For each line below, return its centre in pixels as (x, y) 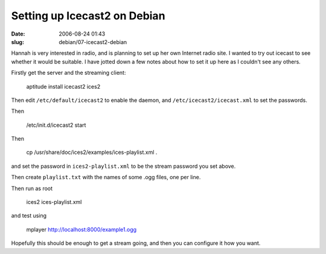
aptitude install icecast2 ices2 (63, 86)
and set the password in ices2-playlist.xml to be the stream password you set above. (123, 166)
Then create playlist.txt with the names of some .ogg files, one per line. (106, 177)
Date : (18, 34)
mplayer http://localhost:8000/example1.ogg (81, 229)
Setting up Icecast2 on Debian (88, 16)
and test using (29, 216)
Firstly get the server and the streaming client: (69, 73)
